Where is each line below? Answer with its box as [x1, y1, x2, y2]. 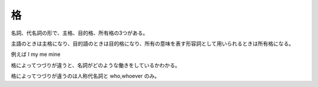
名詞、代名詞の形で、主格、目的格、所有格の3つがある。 [11, 29, 148, 36]
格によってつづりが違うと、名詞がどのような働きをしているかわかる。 [11, 62, 181, 69]
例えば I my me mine [11, 51, 61, 58]
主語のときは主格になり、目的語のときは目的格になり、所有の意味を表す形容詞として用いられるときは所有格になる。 [11, 40, 294, 47]
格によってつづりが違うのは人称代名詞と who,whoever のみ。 [11, 72, 160, 79]
